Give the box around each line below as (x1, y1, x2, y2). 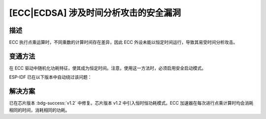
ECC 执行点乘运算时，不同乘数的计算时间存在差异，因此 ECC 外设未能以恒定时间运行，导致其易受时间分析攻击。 (9, 40, 238, 45)
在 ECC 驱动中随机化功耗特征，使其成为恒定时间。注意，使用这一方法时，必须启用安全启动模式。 (9, 65, 206, 71)
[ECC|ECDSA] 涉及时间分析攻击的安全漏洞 (9, 7, 181, 18)
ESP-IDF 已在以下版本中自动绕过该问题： (9, 74, 92, 80)
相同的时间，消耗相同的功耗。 (9, 107, 70, 113)
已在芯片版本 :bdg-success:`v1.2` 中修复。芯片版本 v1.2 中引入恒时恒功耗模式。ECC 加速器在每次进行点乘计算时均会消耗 (9, 100, 254, 106)
